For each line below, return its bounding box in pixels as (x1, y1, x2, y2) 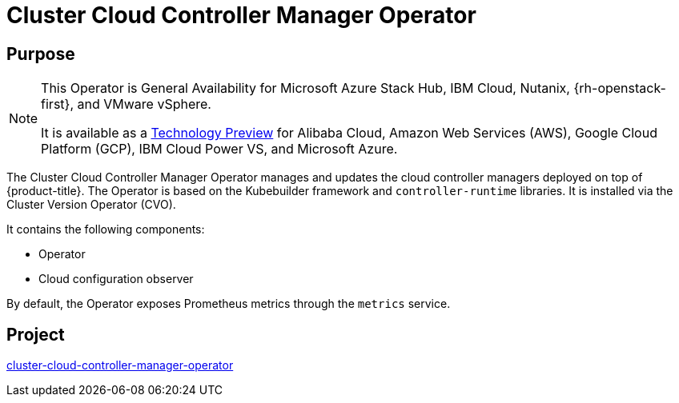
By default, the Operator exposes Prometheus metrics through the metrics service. (6, 297, 451, 311)
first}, (41, 96, 74, 113)
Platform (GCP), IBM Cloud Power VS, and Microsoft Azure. (41, 141, 398, 158)
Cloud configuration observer (38, 272, 194, 286)
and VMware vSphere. (77, 96, 211, 113)
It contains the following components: (6, 222, 205, 237)
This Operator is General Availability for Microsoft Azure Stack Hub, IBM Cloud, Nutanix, (41, 80, 570, 97)
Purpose (6, 43, 75, 64)
